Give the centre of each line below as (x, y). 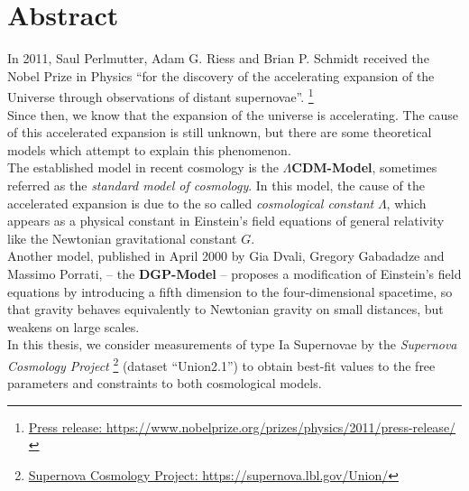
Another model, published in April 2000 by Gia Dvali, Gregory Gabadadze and (226, 256)
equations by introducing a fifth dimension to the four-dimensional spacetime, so (230, 291)
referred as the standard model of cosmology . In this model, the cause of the (216, 185)
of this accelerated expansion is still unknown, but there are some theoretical (220, 132)
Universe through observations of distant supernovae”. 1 (161, 95)
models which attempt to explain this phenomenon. (149, 149)
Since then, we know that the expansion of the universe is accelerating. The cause (233, 114)
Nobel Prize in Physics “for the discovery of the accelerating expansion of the (221, 75)
